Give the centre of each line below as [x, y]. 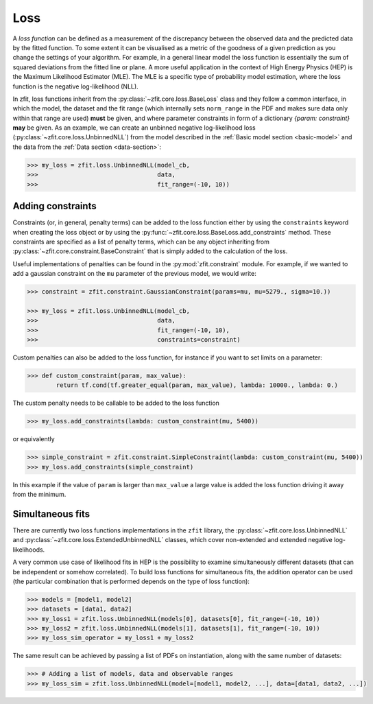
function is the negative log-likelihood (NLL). [75, 86]
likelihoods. [29, 550]
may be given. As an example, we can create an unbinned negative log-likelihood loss [134, 128]
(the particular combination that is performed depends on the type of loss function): [131, 581]
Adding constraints [55, 206]
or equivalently [34, 439]
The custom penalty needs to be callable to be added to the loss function [116, 403]
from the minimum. [39, 495]
